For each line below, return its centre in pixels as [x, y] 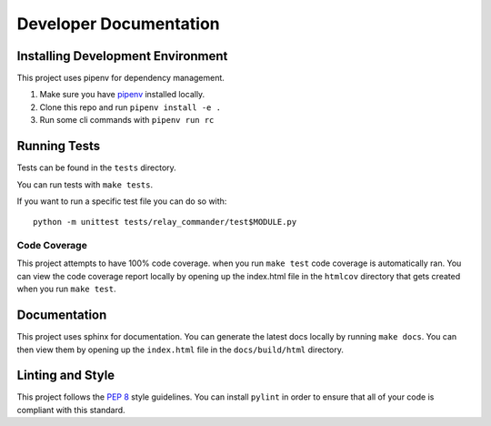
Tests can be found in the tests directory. [96, 167]
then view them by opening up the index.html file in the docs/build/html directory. [180, 350]
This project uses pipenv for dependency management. [120, 78]
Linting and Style [66, 375]
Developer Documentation [118, 24]
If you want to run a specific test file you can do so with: [122, 201]
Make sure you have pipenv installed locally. [122, 95]
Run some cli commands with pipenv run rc [127, 120]
